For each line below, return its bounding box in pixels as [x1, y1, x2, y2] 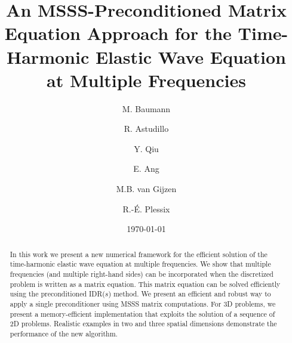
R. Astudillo [124, 122, 169, 135]
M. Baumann [122, 102, 171, 115]
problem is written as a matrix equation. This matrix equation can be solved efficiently [10, 279, 281, 289]
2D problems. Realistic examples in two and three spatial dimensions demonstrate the [10, 319, 277, 329]
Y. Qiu [134, 142, 159, 154]
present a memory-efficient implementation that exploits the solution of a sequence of [10, 308, 275, 319]
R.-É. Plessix [122, 202, 170, 215]
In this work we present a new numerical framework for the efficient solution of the [10, 249, 268, 259]
